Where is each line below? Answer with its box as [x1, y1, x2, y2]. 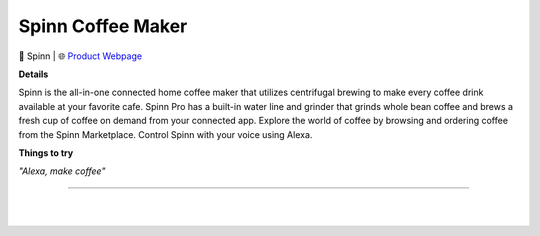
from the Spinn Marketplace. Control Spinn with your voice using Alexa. [18, 128, 313, 140]
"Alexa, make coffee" [18, 165, 106, 177]
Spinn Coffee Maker [18, 15, 188, 37]
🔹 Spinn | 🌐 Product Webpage [18, 50, 143, 62]
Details [18, 68, 49, 80]
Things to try [18, 146, 74, 159]
